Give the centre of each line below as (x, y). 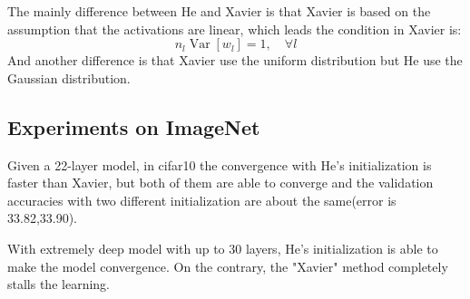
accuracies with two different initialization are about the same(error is (202, 200)
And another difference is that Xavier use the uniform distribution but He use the (235, 60)
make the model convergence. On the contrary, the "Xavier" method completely (228, 266)
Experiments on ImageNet (134, 126)
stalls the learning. (59, 284)
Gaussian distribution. (69, 77)
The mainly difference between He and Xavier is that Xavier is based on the (219, 11)
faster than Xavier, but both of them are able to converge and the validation (220, 183)
